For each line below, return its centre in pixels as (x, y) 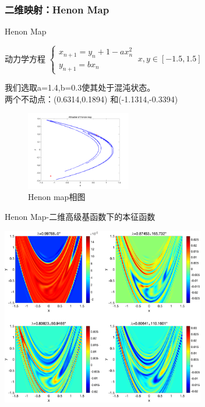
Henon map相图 (57, 197)
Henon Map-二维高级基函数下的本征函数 (80, 216)
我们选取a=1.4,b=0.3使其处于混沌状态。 (80, 87)
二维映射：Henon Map (57, 9)
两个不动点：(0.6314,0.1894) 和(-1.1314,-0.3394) (91, 99)
